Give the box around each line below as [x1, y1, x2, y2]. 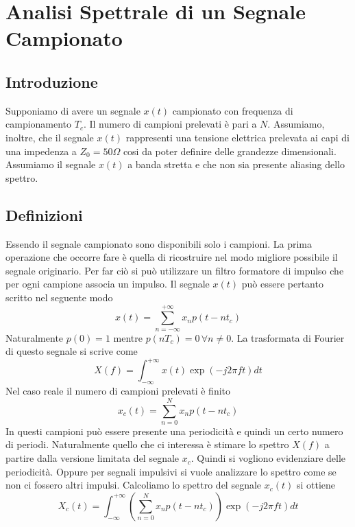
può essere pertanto [241, 277, 323, 291]
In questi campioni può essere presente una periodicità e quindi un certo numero [5, 423, 343, 438]
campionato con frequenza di [172, 103, 293, 117]
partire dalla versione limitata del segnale [5, 451, 180, 465]
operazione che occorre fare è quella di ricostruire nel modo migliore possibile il [5, 250, 338, 264]
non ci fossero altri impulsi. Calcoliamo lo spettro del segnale [5, 478, 262, 492]
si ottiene [296, 478, 336, 492]
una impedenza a [5, 143, 77, 158]
